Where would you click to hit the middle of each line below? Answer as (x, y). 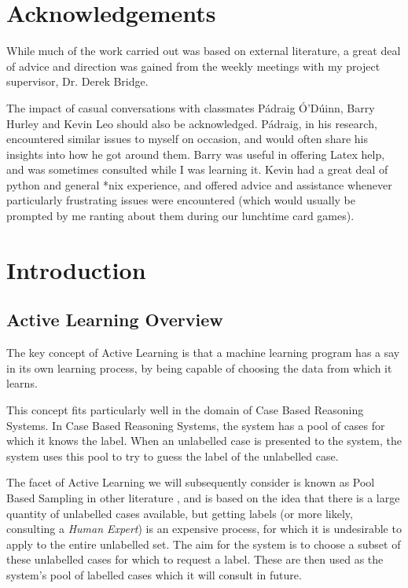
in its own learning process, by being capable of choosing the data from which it (199, 367)
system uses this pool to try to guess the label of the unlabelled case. (173, 456)
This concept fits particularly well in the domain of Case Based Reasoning (185, 410)
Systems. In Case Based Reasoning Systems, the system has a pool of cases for (196, 425)
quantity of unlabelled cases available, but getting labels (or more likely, (180, 513)
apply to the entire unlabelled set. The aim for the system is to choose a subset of (204, 544)
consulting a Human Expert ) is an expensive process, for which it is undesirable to (204, 529)
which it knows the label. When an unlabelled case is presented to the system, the (204, 441)
